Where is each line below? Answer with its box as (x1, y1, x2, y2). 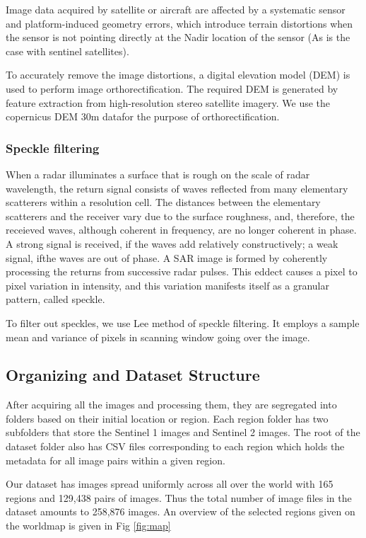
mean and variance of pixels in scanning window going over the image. (6, 329, 310, 344)
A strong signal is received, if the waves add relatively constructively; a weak (6, 236, 338, 251)
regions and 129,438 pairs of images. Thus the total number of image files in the (6, 490, 352, 505)
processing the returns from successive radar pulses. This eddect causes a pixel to (6, 264, 358, 279)
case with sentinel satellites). (6, 43, 129, 58)
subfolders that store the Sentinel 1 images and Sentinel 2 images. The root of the (6, 425, 360, 440)
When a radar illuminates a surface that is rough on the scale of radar (6, 166, 310, 181)
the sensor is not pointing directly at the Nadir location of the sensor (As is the (6, 30, 350, 45)
